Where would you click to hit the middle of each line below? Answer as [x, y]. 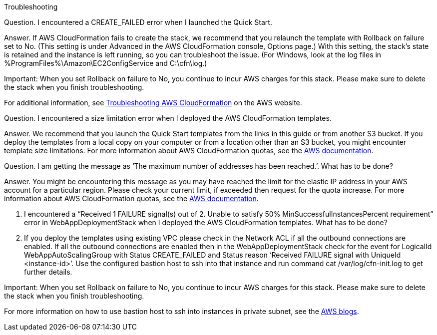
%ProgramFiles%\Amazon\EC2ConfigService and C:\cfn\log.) [106, 63]
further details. [48, 272]
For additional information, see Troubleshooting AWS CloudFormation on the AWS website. [153, 103]
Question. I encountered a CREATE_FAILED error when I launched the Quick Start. [138, 22]
